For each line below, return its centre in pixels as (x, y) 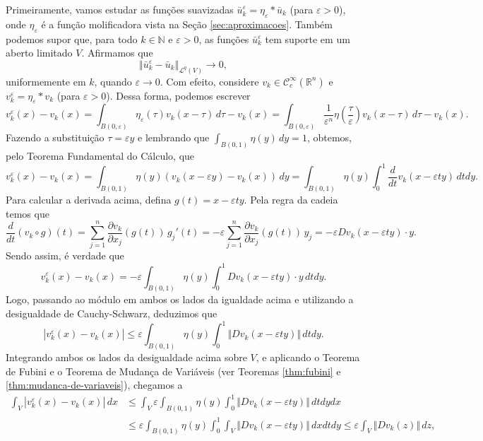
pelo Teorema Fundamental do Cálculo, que (100, 156)
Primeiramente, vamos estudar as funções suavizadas (120, 9)
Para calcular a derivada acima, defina (89, 200)
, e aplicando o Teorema (308, 357)
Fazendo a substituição (55, 137)
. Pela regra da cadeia (291, 200)
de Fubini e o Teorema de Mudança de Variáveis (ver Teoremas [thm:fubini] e (173, 371)
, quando (113, 81)
